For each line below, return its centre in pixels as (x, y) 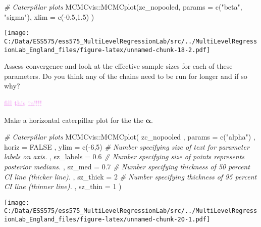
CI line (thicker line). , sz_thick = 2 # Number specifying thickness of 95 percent (130, 176)
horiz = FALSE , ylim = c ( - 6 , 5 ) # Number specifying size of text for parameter (127, 146)
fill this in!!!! (23, 102)
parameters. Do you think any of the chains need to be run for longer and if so (126, 76)
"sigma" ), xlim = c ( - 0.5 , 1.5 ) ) (49, 16)
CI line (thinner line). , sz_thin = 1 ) (63, 186)
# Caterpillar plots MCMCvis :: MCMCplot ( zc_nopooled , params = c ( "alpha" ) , (130, 137)
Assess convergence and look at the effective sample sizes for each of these (118, 66)
